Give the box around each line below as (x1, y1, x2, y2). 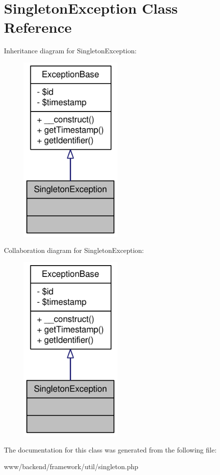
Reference (4, 17, 72, 37)
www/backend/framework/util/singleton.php (4, 461, 138, 471)
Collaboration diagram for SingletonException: (4, 245, 144, 255)
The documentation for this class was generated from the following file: (4, 445, 217, 455)
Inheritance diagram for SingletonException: (4, 45, 137, 56)
